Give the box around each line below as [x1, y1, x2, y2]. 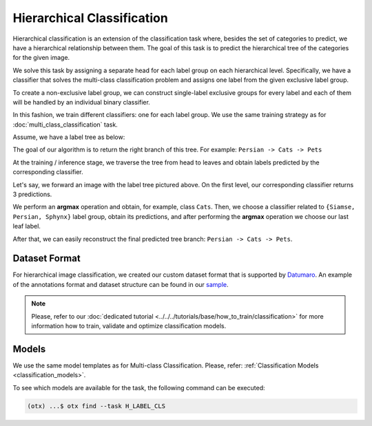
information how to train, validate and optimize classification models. [31, 322, 227, 330]
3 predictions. [12, 190, 52, 199]
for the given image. [12, 54, 70, 62]
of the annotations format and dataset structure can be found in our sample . [12, 280, 229, 288]
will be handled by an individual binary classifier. [12, 98, 151, 106]
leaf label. [12, 222, 41, 231]
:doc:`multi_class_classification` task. [12, 120, 118, 129]
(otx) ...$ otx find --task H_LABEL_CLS [27, 402, 165, 409]
